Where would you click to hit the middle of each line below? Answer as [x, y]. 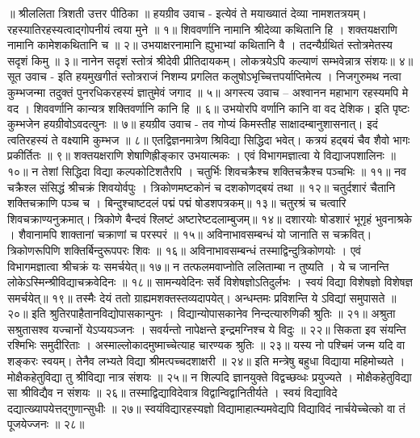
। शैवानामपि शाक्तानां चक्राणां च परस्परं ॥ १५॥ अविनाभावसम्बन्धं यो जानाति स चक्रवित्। [190, 234]
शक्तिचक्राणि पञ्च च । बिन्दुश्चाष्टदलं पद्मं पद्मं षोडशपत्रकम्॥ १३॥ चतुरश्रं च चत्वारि [177, 203]
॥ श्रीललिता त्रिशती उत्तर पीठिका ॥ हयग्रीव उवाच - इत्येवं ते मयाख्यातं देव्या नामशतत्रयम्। [187, 13]
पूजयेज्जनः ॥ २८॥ [46, 424]
